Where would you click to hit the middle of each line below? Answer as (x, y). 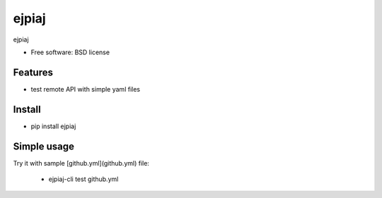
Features (33, 72)
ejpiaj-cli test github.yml (83, 179)
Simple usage (44, 146)
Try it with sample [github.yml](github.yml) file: (81, 163)
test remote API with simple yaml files (86, 89)
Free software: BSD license (70, 52)
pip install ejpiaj (53, 126)
